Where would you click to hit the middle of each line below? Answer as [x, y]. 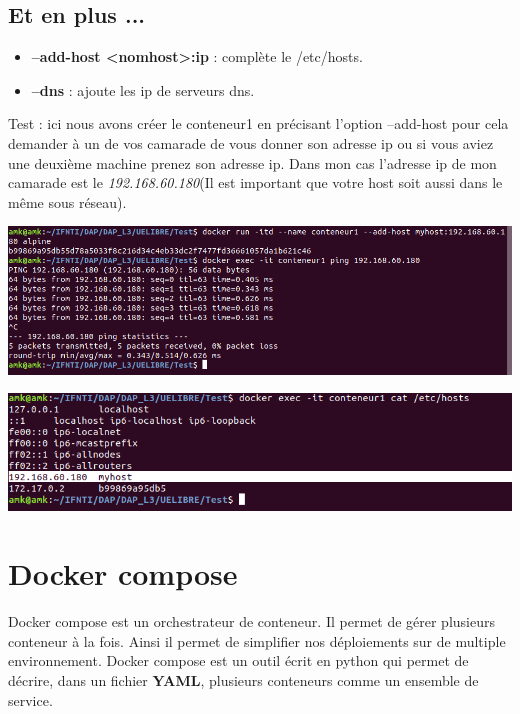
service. [30, 699]
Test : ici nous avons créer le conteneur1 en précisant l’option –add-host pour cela [258, 123]
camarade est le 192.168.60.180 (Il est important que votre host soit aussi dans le [255, 182]
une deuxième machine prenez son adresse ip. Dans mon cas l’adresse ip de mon [252, 162]
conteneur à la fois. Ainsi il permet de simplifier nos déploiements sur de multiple [257, 640]
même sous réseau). [67, 201]
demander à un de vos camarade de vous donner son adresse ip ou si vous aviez [251, 142]
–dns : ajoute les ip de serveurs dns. [143, 89]
